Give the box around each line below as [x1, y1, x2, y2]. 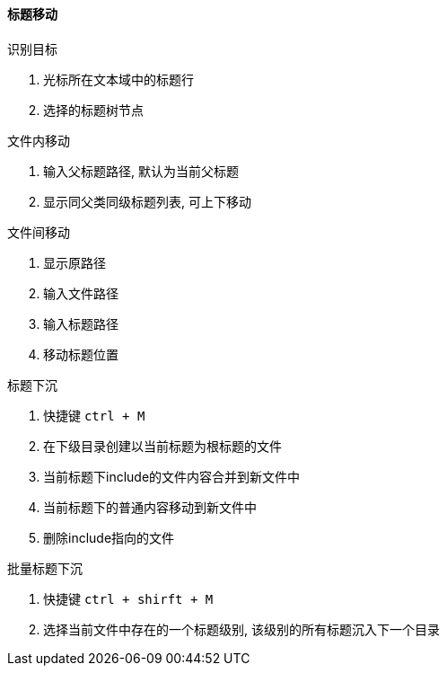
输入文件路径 [43, 285, 118, 301]
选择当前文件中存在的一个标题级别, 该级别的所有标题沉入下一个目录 [43, 621, 440, 637]
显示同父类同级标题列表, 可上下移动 [43, 193, 251, 209]
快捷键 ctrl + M [43, 407, 145, 423]
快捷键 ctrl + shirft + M [43, 590, 214, 607]
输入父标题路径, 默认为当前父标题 [43, 163, 239, 179]
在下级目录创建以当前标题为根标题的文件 [43, 438, 282, 454]
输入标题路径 [43, 315, 118, 332]
